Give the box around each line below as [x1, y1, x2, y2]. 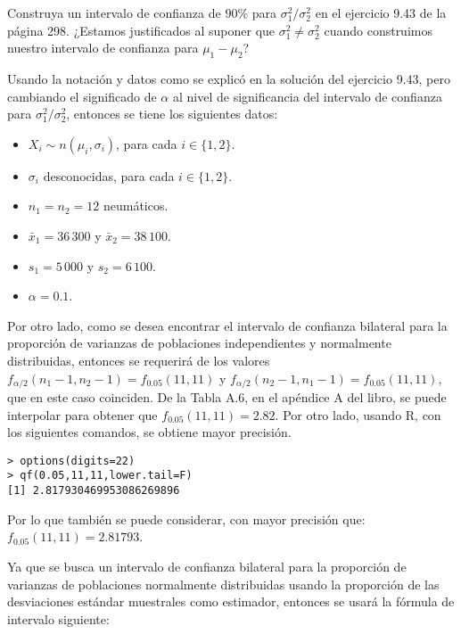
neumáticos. [103, 196, 169, 215]
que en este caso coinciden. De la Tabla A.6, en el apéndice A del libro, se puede [7, 387, 447, 406]
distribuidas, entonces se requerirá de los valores [7, 350, 270, 369]
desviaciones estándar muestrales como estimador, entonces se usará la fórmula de [7, 592, 455, 611]
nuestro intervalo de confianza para [7, 38, 199, 57]
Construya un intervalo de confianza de [7, 4, 221, 21]
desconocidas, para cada [43, 166, 175, 185]
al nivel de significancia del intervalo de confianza [172, 86, 442, 105]
